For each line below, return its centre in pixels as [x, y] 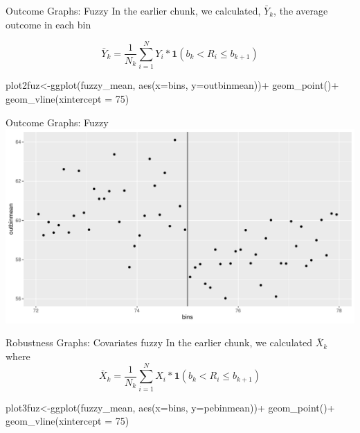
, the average [301, 10]
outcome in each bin [48, 24]
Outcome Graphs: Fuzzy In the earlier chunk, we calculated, [133, 10]
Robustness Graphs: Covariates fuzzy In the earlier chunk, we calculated [159, 342]
